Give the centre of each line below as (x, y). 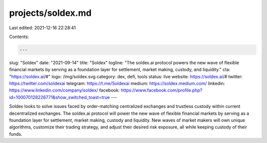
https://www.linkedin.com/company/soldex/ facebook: (65, 90)
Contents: (19, 37)
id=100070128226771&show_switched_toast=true (60, 97)
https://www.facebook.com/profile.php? (162, 90)
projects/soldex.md (50, 13)
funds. (16, 134)
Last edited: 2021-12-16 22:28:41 (43, 28)
